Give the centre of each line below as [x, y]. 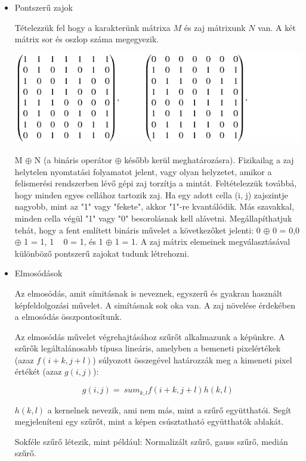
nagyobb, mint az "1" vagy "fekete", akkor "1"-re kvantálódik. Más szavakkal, [154, 206]
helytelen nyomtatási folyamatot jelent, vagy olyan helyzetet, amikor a [143, 171]
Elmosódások [38, 273]
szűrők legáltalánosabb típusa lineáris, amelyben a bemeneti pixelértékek [148, 348]
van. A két [277, 27]
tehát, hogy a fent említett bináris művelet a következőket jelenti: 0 [137, 230]
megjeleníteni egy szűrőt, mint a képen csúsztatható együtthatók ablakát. [149, 421]
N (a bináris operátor [73, 159]
